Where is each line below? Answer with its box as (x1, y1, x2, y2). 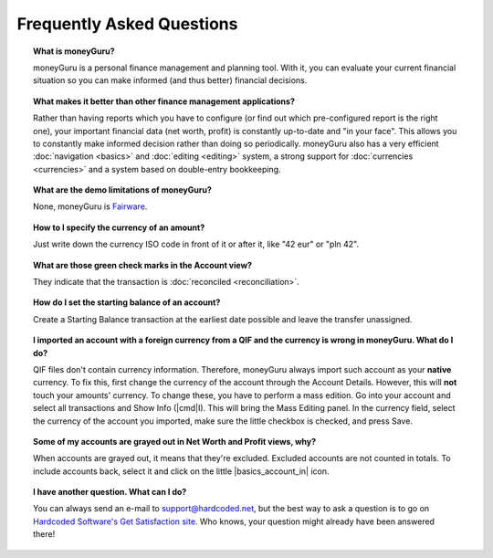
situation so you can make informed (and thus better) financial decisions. (33, 75, 308, 86)
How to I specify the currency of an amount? (33, 222, 205, 233)
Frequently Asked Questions (16, 14, 238, 34)
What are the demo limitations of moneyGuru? (33, 184, 212, 195)
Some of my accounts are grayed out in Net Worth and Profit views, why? (33, 436, 317, 447)
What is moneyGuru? (33, 46, 115, 57)
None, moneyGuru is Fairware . (33, 201, 148, 212)
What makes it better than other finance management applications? (33, 96, 296, 107)
